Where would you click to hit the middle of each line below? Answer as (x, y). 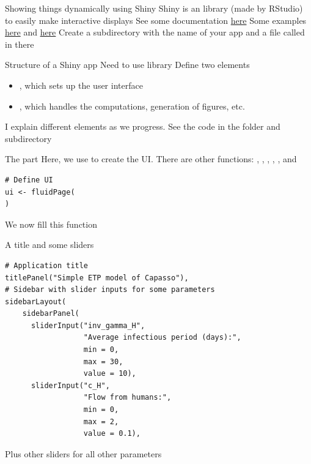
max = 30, (103, 361)
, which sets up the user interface (81, 85)
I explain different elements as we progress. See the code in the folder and (143, 126)
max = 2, (101, 421)
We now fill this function (51, 224)
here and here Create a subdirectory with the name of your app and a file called (155, 32)
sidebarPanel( (51, 314)
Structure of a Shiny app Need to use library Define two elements (127, 65)
